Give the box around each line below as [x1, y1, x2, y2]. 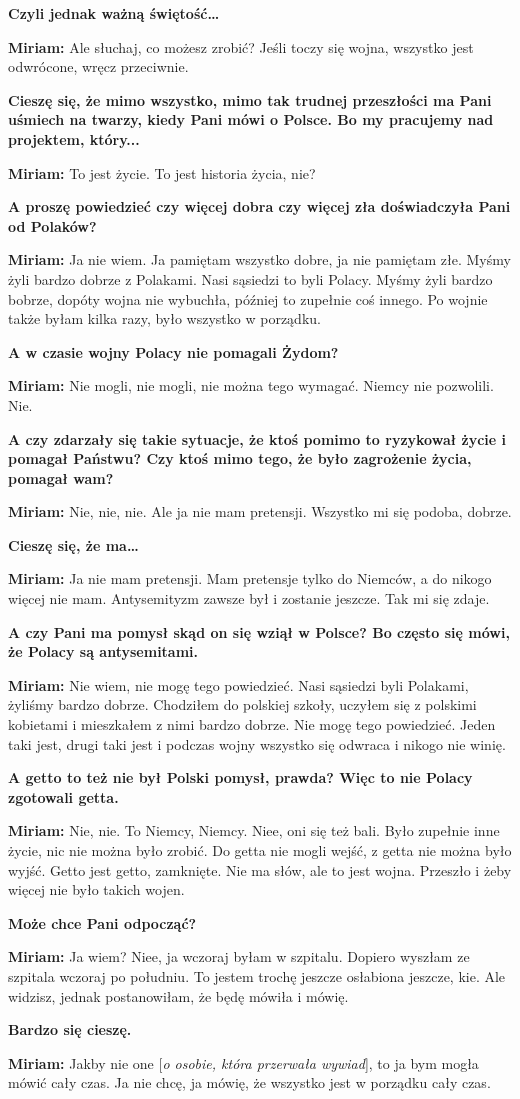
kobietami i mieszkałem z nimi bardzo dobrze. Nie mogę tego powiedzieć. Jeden [8, 714, 496, 735]
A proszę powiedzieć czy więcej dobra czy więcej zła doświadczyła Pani [8, 196, 511, 217]
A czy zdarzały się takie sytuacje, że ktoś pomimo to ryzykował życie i [8, 428, 506, 449]
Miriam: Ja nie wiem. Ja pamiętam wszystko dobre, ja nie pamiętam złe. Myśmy [8, 249, 511, 270]
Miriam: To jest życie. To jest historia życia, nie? [8, 162, 316, 183]
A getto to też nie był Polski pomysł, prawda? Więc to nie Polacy [8, 767, 473, 788]
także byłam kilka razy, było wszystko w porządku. [8, 308, 321, 329]
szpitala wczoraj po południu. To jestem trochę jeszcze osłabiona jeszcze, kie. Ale [8, 965, 506, 986]
